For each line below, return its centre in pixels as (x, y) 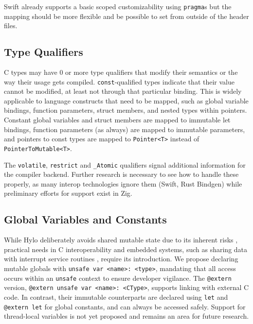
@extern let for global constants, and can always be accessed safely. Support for (125, 306)
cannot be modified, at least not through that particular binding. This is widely (123, 91)
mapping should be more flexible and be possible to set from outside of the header (126, 16)
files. (11, 26)
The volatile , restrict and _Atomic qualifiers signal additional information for (125, 164)
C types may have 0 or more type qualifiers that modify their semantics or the (121, 72)
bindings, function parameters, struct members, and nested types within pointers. (126, 110)
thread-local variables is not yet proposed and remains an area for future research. (126, 316)
